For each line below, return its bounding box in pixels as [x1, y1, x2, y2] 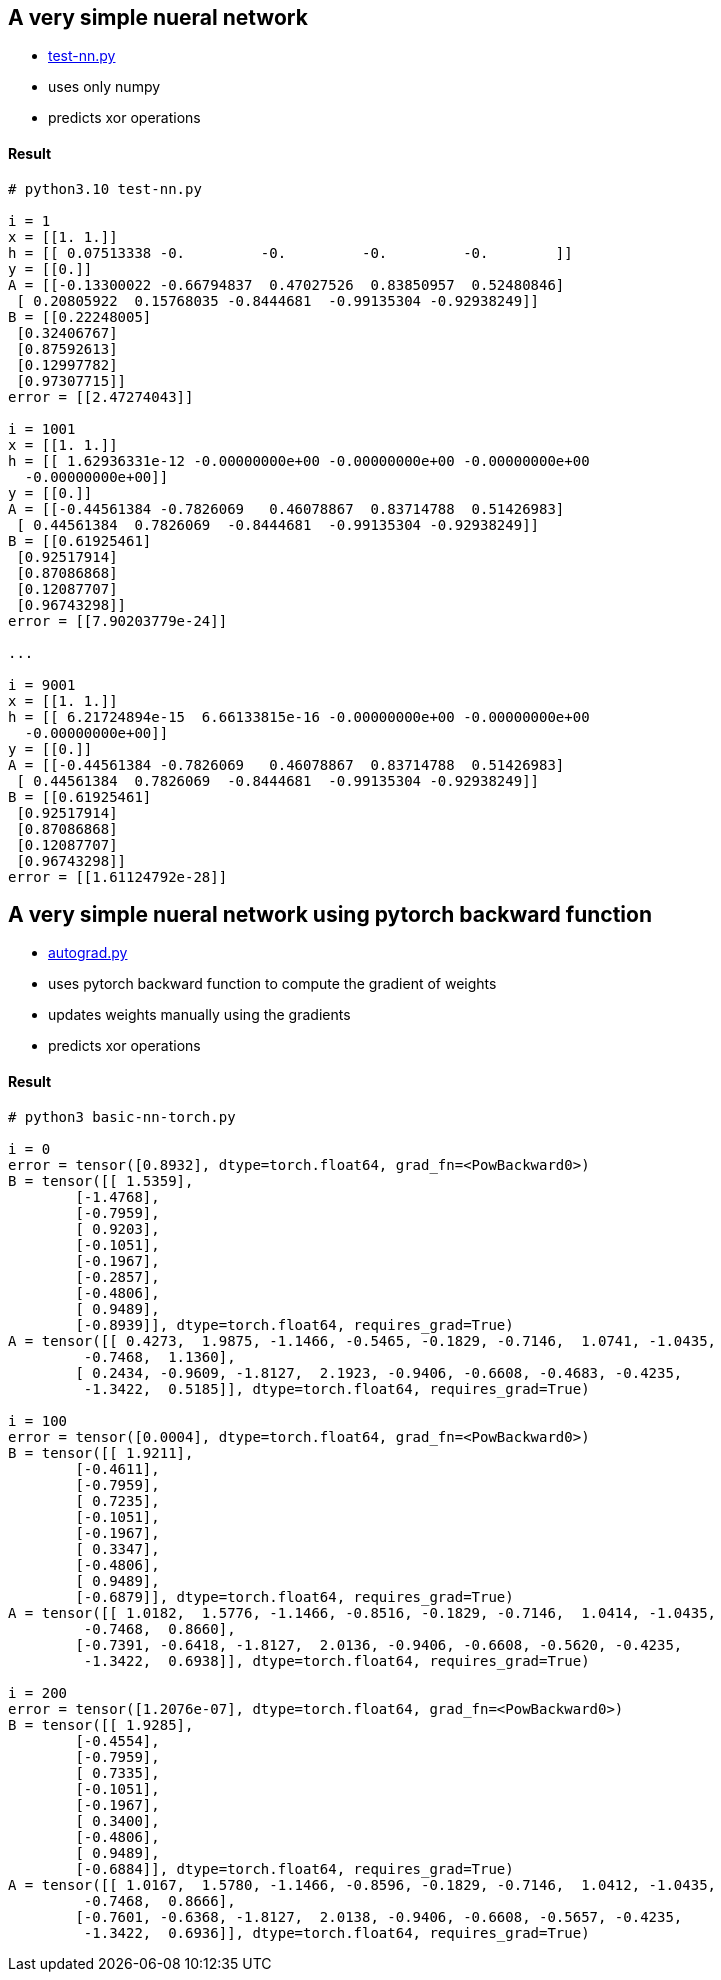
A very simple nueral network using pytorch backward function [8, 902, 652, 928]
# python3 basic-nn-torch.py [8, 1108, 236, 1125]
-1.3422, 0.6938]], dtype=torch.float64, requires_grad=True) [83, 1652, 590, 1669]
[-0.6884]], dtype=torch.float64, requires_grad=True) [75, 1860, 514, 1877]
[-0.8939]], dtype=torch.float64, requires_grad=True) [75, 1316, 514, 1333]
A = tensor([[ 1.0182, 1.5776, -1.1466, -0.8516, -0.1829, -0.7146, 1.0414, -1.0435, [8, 1604, 717, 1621]
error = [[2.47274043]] [8, 388, 194, 405]
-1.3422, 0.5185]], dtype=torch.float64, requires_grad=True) [83, 1380, 590, 1397]
